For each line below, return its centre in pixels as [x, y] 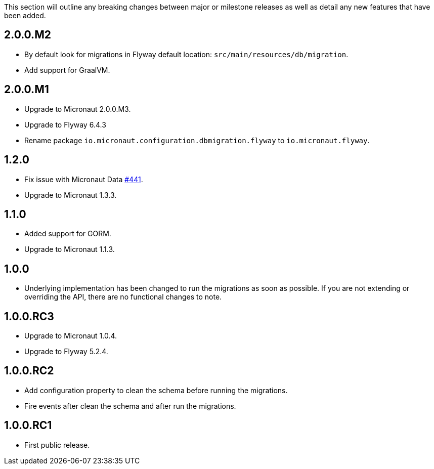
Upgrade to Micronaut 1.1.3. [70, 249]
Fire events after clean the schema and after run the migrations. [130, 406]
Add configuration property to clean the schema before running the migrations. [156, 390]
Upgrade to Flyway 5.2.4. [66, 352]
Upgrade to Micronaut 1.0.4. [71, 336]
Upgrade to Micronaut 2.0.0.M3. [78, 109]
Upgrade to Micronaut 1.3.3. [71, 195]
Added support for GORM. [68, 234]
